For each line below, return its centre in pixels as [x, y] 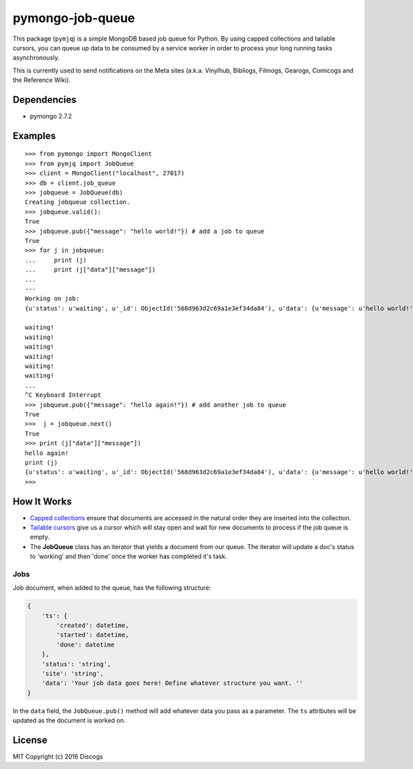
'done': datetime [85, 645]
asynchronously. [36, 58]
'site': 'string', [73, 674]
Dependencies [45, 100]
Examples [34, 135]
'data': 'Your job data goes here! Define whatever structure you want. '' [172, 683]
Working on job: [52, 299]
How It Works [42, 501]
